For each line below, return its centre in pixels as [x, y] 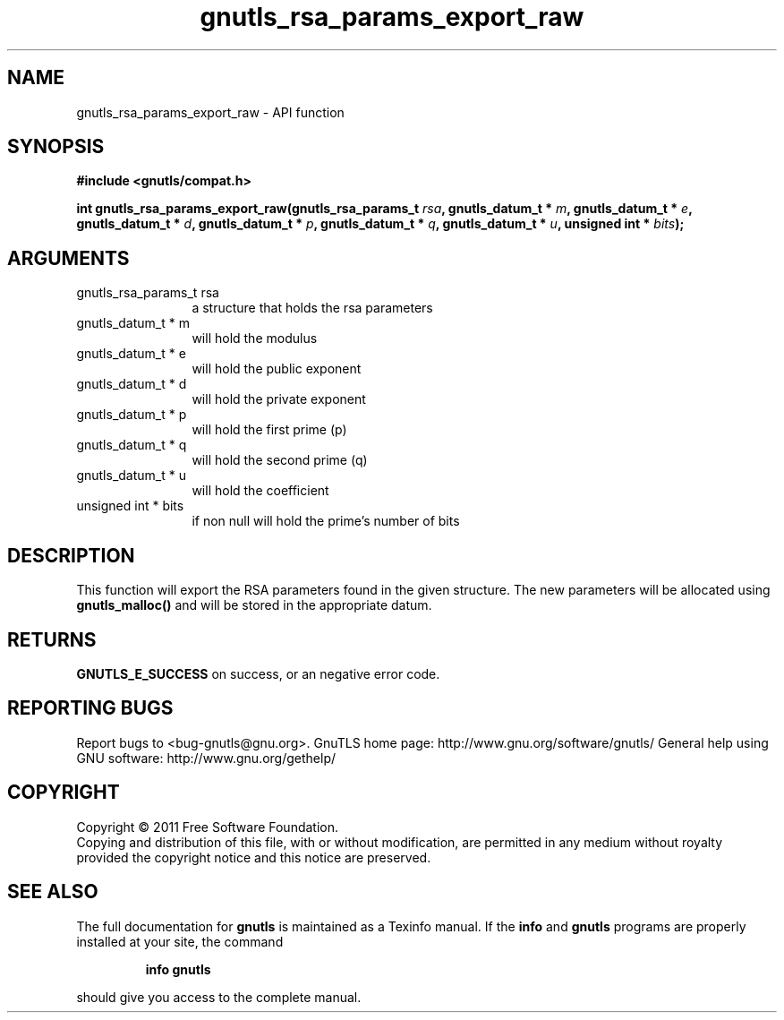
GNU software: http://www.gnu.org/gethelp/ [206, 758]
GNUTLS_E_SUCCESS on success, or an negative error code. [258, 673]
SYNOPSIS [56, 147]
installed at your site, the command [180, 941]
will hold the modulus [255, 339]
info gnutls [178, 969]
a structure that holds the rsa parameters [312, 308]
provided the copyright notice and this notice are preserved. [254, 857]
